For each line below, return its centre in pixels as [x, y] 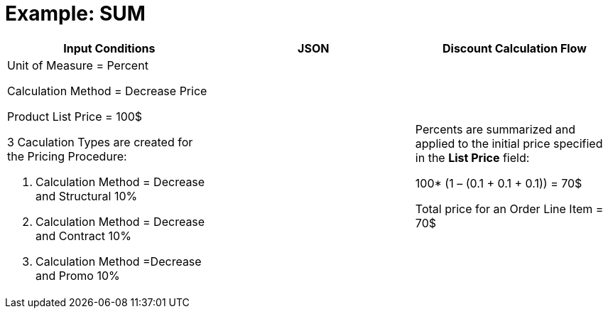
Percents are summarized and [495, 129]
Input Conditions [109, 48]
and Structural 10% [87, 196]
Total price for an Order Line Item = [509, 209]
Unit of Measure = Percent [78, 65]
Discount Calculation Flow [515, 48]
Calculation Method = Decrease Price [107, 91]
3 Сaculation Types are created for [100, 142]
